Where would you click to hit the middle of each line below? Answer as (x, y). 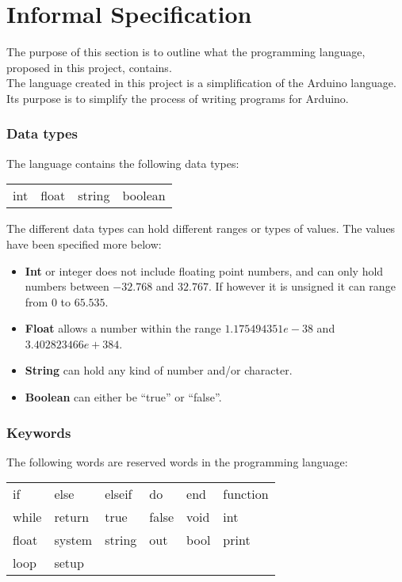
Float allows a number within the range (123, 328)
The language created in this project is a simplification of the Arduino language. (201, 83)
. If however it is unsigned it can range (302, 286)
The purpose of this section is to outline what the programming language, (186, 52)
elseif (119, 494)
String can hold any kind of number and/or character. (159, 370)
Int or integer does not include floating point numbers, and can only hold (204, 270)
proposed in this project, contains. (89, 67)
